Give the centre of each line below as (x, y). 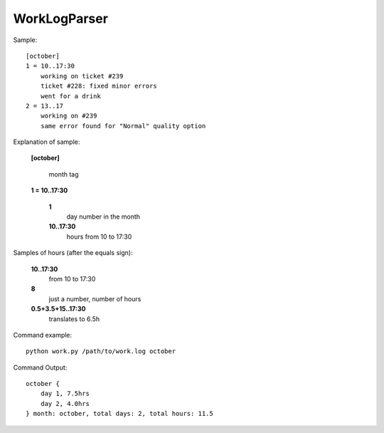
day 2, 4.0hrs (65, 403)
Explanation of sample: (47, 142)
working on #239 (69, 116)
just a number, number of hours (95, 298)
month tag (64, 174)
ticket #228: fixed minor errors (99, 86)
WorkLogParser (60, 19)
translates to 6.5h (74, 319)
